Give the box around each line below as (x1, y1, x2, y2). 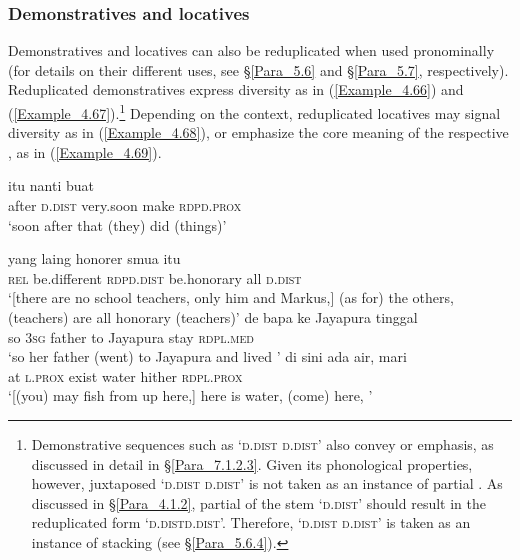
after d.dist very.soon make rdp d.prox (8, 195, 242, 216)
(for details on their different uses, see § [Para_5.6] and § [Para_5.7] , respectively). (8, 59, 509, 80)
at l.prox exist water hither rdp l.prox (8, 365, 243, 386)
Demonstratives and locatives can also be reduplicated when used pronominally (8, 40, 495, 61)
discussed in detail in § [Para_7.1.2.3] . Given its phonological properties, (31, 453, 473, 474)
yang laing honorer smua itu (8, 248, 181, 269)
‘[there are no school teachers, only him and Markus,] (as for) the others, (8, 287, 454, 308)
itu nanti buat (8, 175, 94, 196)
